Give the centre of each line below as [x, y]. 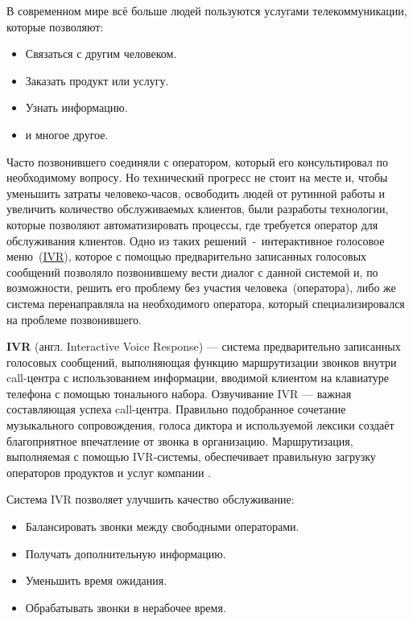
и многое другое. [67, 134]
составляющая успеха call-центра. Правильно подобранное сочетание [176, 409]
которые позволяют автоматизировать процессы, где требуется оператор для [192, 224]
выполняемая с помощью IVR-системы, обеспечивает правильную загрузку [191, 456]
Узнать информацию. [76, 107]
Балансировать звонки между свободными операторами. [162, 526]
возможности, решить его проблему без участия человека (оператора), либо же [201, 288]
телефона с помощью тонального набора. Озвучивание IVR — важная [179, 393]
